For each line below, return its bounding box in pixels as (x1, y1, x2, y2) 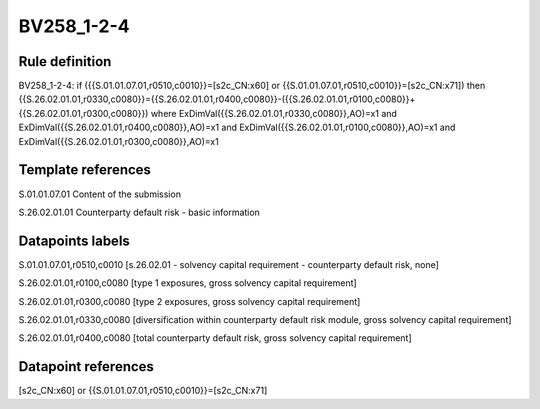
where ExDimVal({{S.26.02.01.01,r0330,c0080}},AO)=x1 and (150, 107, 397, 119)
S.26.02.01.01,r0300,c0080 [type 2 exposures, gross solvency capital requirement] (18, 295, 361, 307)
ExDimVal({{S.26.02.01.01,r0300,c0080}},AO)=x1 (18, 135, 219, 147)
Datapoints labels (18, 232, 130, 249)
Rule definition (18, 53, 112, 70)
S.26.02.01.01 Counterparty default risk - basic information (18, 206, 260, 218)
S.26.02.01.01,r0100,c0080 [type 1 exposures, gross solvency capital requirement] (18, 277, 357, 289)
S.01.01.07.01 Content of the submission (18, 188, 182, 200)
